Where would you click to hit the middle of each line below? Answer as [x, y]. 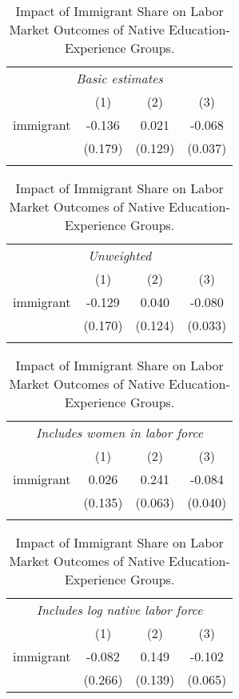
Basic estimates [119, 78]
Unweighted [119, 255]
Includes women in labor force [120, 432]
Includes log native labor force [119, 610]
